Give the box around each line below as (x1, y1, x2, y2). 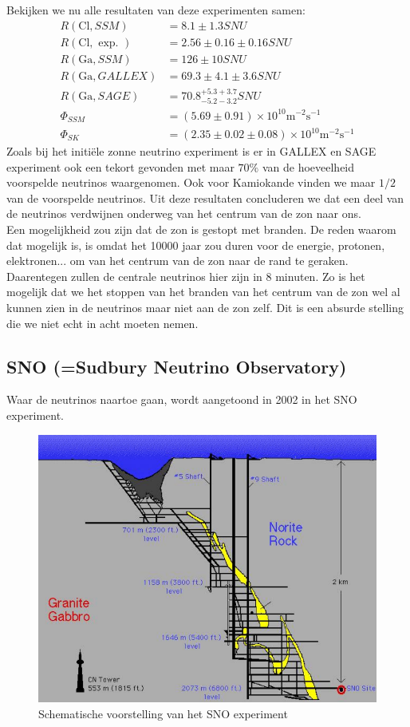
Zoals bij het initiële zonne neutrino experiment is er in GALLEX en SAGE (6, 143, 376, 160)
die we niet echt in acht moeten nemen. (6, 314, 199, 331)
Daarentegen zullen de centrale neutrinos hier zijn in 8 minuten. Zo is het (6, 267, 365, 284)
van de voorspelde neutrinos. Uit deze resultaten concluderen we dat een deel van (6, 189, 404, 206)
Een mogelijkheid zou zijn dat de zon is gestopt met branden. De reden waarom (6, 221, 396, 238)
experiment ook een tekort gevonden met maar (6, 158, 235, 175)
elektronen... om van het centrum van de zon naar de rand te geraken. (6, 252, 349, 269)
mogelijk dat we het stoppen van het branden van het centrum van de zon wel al (6, 283, 400, 300)
